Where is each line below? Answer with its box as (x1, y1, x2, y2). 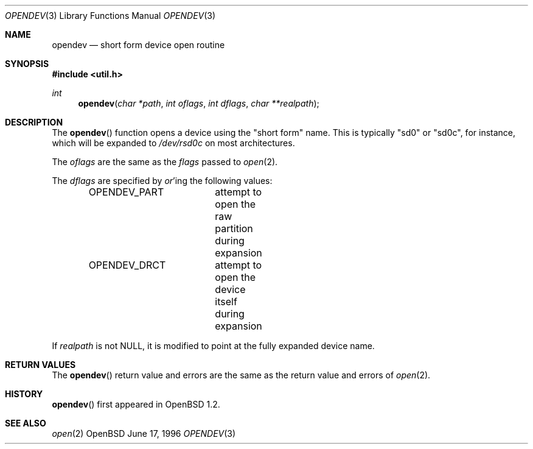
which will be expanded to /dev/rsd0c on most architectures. (52, 138, 295, 148)
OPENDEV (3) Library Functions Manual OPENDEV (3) (5, 10, 216, 21)
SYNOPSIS (5, 58, 49, 69)
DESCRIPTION (5, 117, 63, 127)
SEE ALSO (5, 418, 46, 428)
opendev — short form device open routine (52, 40, 225, 50)
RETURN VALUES (5, 359, 76, 370)
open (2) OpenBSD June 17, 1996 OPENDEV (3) (52, 428, 236, 439)
